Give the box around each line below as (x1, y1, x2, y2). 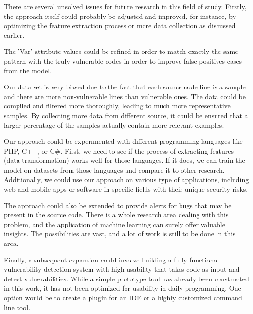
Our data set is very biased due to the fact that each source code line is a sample (4, 82, 246, 92)
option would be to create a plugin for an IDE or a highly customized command (4, 293, 242, 303)
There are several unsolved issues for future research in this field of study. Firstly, (4, 1, 247, 11)
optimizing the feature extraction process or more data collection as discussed (4, 20, 235, 31)
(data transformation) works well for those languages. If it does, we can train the (4, 155, 245, 165)
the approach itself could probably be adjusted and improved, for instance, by (4, 11, 236, 21)
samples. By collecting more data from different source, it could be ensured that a (4, 110, 248, 120)
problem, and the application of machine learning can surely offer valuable (4, 219, 225, 229)
